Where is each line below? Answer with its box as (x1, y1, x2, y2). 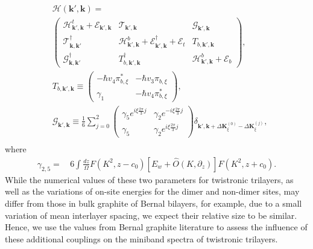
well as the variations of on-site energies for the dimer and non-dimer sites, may (5, 185, 300, 198)
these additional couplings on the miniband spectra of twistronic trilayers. (5, 232, 278, 245)
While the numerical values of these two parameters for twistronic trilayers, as (5, 173, 294, 186)
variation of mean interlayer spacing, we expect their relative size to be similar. (5, 209, 297, 221)
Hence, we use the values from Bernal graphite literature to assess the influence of (5, 221, 308, 233)
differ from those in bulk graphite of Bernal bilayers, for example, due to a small (5, 197, 302, 210)
